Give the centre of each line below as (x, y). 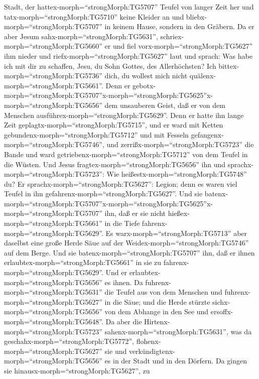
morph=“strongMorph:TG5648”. (54, 321)
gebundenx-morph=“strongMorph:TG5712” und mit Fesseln (96, 134)
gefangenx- (207, 134)
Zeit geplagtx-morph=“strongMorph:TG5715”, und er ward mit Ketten (114, 125)
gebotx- (144, 85)
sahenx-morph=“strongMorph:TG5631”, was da (178, 331)
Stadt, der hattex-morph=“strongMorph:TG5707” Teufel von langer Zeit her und (129, 7)
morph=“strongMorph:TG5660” (53, 46)
